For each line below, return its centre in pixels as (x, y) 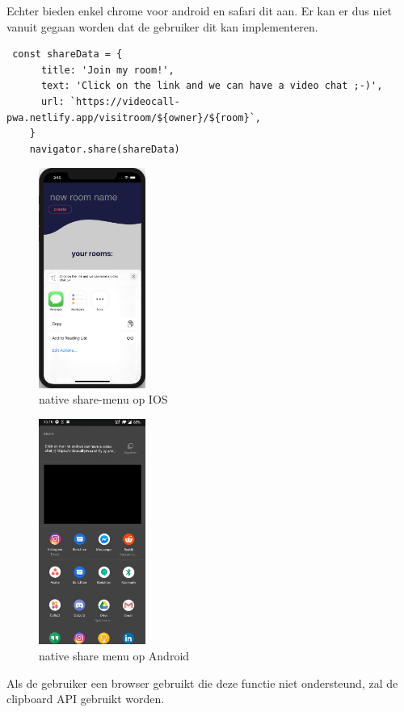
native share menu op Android (114, 655)
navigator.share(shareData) (105, 149)
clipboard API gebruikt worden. (86, 699)
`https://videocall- (125, 101)
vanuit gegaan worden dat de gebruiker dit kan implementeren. (162, 26)
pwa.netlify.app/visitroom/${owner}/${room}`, (134, 117)
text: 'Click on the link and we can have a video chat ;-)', (212, 86)
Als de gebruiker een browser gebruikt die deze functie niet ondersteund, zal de (202, 683)
